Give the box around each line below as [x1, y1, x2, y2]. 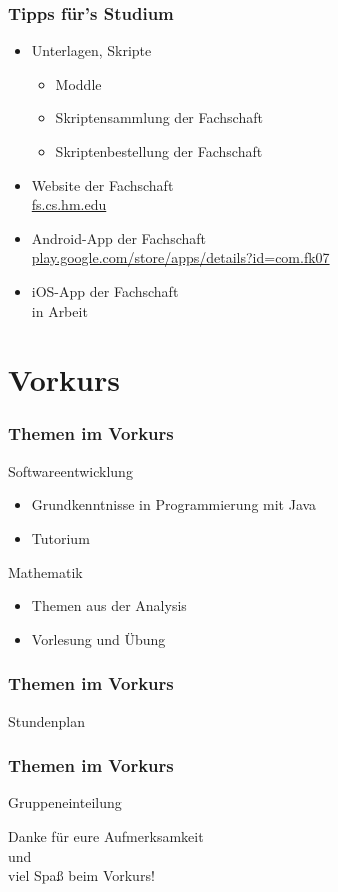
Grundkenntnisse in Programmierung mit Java [31, 494, 317, 515]
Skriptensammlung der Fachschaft [55, 107, 263, 128]
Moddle [55, 73, 102, 94]
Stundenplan [8, 710, 86, 731]
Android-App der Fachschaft [31, 227, 207, 248]
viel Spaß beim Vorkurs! [8, 865, 155, 886]
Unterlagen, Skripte [31, 40, 152, 61]
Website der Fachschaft [31, 174, 174, 195]
